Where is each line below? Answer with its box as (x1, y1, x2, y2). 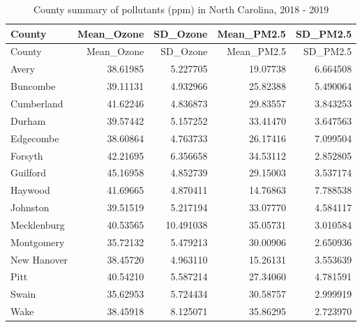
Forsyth (10, 148, 43, 162)
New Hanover (10, 252, 68, 266)
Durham (10, 113, 46, 128)
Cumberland (10, 96, 63, 110)
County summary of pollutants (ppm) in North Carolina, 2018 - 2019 (33, 2, 329, 16)
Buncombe (10, 79, 56, 93)
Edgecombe (10, 130, 59, 145)
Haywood (10, 183, 50, 197)
